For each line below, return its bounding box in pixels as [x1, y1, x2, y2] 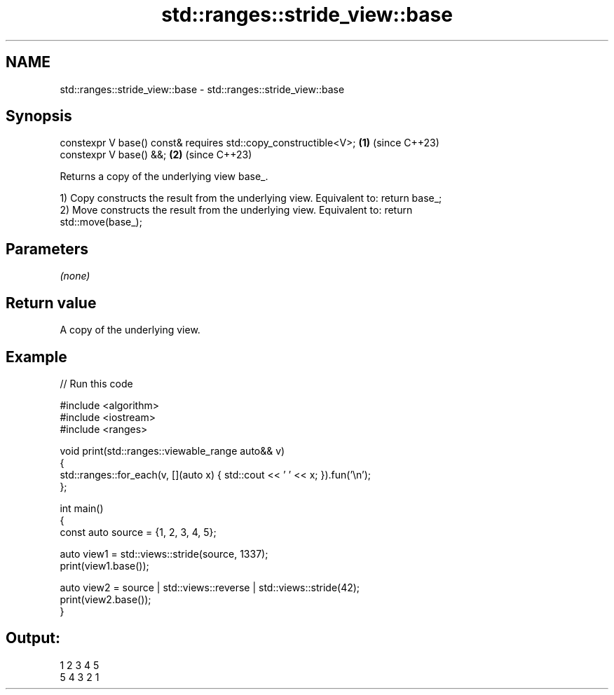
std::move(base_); [60, 216, 142, 228]
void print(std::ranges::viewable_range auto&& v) [60, 444, 285, 457]
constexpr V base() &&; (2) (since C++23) [60, 149, 252, 161]
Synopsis [6, 107, 72, 125]
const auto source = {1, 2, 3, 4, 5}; [60, 525, 217, 538]
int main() [60, 502, 104, 514]
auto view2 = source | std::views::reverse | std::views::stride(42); [60, 581, 360, 593]
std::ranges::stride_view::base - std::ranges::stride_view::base [60, 83, 345, 95]
